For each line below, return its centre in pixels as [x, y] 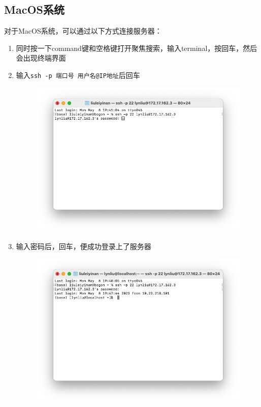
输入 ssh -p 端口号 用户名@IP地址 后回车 [78, 75]
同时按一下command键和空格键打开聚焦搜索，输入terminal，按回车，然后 [137, 48]
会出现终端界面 [41, 58]
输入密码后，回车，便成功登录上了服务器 [84, 246]
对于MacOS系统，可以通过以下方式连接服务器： [83, 31]
